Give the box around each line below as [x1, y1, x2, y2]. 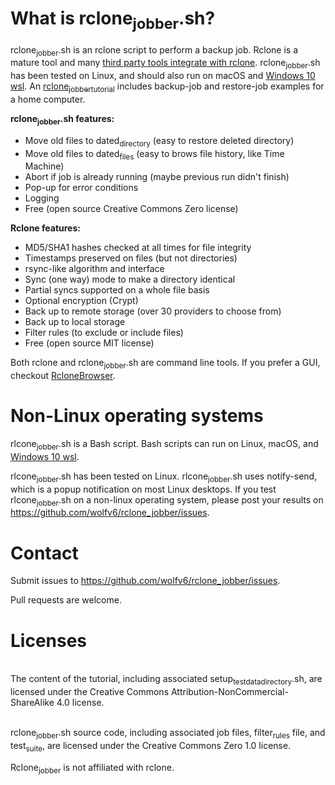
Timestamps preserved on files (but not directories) [24, 252, 238, 264]
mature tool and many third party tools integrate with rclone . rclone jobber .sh [10, 57, 321, 71]
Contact [10, 542, 79, 564]
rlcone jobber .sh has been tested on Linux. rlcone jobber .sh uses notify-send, [10, 470, 318, 484]
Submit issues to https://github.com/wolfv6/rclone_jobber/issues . [10, 575, 281, 587]
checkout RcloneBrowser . [10, 370, 116, 382]
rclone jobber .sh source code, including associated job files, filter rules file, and [10, 727, 326, 741]
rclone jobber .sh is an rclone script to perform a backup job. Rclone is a [10, 43, 299, 58]
